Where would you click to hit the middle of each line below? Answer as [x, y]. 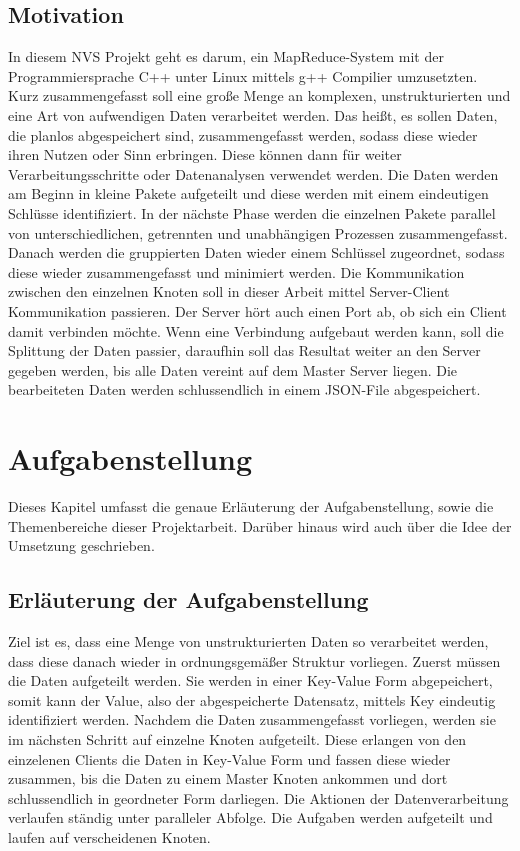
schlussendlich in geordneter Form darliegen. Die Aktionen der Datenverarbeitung [258, 797]
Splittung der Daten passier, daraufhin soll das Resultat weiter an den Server [244, 350]
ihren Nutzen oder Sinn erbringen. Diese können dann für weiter [205, 154]
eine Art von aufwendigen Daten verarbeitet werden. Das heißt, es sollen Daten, [253, 114]
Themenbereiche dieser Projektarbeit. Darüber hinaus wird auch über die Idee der [260, 525]
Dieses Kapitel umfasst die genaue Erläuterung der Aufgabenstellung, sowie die [251, 506]
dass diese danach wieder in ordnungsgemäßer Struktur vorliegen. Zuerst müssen [254, 660]
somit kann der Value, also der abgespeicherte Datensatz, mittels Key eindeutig [252, 699]
